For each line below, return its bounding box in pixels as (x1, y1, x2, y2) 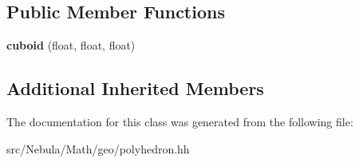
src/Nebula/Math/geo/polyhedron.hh (6, 140, 190, 157)
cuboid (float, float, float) (6, 37, 136, 54)
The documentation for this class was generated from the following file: (6, 113, 353, 129)
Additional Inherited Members (6, 76, 264, 101)
